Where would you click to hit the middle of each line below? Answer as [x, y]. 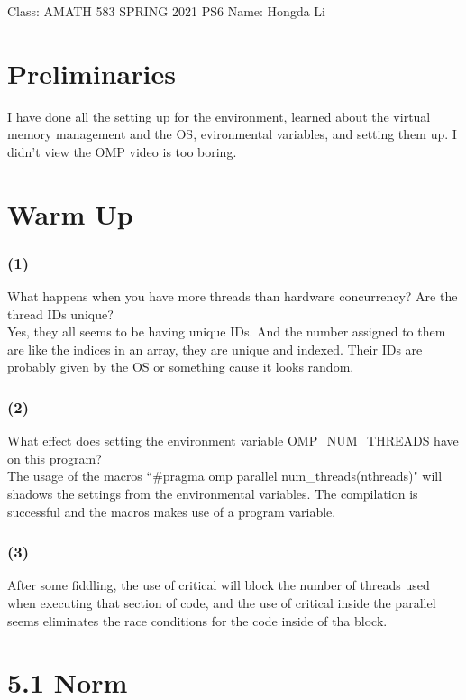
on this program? [55, 458]
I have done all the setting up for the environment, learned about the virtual [219, 116]
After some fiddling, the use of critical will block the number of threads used [219, 585]
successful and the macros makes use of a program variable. [172, 511]
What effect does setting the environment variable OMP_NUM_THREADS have [233, 441]
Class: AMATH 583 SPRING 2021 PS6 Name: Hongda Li [166, 11]
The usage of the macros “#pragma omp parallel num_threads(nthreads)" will [225, 476]
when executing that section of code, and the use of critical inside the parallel [222, 603]
